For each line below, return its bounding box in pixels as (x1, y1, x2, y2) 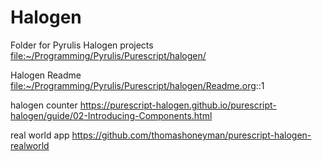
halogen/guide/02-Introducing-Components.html (10, 109, 213, 121)
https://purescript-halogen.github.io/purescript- (79, 99, 277, 111)
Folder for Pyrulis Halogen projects (10, 39, 154, 51)
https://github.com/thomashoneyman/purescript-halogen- (71, 129, 312, 141)
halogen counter (10, 99, 78, 111)
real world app (10, 129, 70, 141)
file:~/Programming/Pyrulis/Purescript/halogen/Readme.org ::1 (10, 79, 265, 91)
